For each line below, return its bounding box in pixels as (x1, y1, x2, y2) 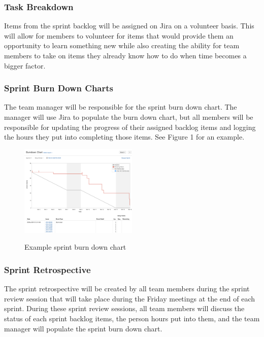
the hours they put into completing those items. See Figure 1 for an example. (4, 131, 245, 142)
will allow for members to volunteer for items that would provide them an (4, 30, 234, 41)
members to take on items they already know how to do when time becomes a (4, 50, 247, 60)
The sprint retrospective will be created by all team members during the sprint (4, 283, 250, 294)
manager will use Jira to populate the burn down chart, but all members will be (4, 112, 253, 122)
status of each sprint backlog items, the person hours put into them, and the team (4, 313, 260, 323)
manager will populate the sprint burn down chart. (4, 323, 162, 333)
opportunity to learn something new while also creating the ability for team (4, 40, 240, 51)
